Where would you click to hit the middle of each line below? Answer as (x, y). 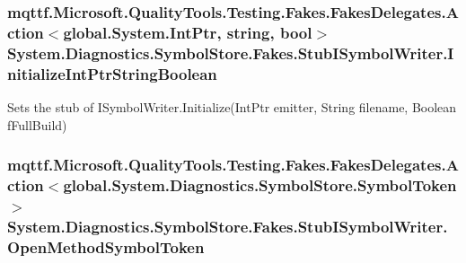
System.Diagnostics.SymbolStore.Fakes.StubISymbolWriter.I (231, 53)
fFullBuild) (37, 124)
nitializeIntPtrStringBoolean (112, 73)
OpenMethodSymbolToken (106, 246)
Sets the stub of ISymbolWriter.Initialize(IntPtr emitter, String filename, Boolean (232, 106)
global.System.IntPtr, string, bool (188, 32)
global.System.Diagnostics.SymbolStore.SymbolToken (260, 185)
